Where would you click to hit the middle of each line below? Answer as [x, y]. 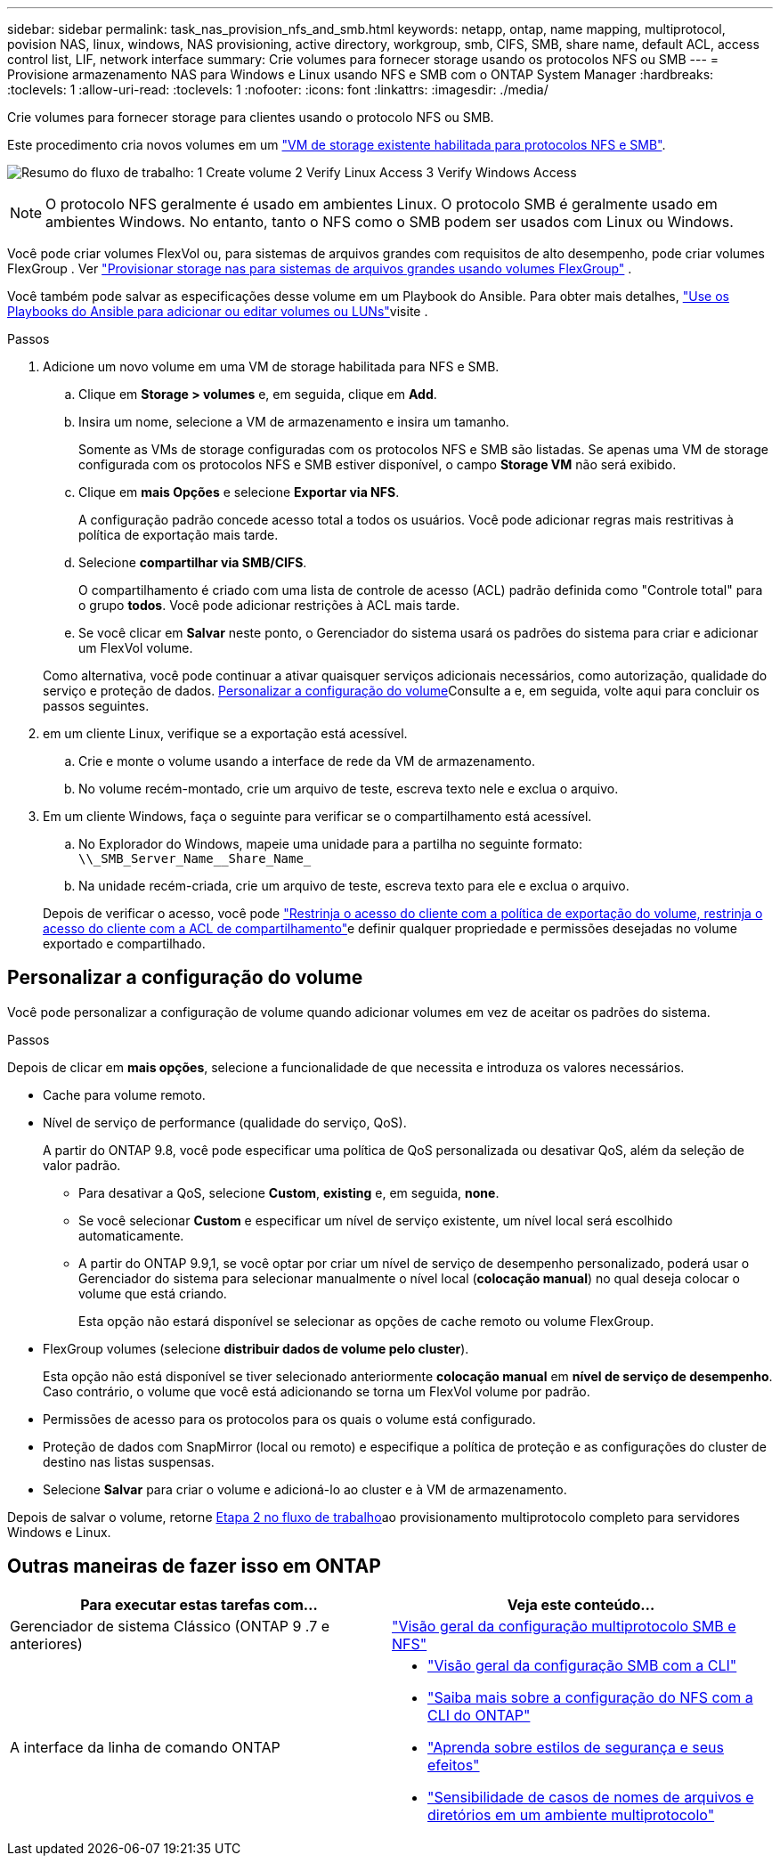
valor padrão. [82, 1165]
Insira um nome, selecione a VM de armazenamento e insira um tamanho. [294, 422]
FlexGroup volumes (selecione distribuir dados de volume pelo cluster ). [256, 1348]
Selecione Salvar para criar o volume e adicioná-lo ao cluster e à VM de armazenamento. [305, 1489]
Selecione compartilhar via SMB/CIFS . [193, 562]
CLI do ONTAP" [479, 1715]
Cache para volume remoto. [124, 1094]
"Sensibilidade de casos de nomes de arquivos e [591, 1797]
